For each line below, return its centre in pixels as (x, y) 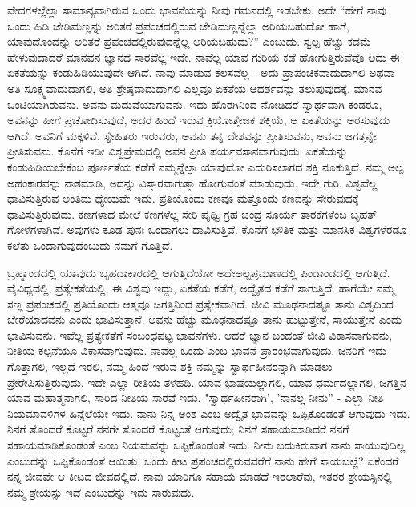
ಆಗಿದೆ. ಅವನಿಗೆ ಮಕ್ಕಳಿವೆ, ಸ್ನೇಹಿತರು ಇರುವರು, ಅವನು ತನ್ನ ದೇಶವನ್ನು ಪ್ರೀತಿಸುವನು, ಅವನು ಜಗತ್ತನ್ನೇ (192, 135)
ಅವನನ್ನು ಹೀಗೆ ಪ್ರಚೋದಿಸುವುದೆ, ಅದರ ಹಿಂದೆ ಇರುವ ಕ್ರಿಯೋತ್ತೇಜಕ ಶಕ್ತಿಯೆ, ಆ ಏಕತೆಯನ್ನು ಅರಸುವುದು (199, 120)
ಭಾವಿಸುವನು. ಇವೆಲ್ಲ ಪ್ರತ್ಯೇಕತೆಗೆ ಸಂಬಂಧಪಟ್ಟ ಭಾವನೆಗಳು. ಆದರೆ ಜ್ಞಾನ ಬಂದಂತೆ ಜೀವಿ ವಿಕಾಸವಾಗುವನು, (200, 334)
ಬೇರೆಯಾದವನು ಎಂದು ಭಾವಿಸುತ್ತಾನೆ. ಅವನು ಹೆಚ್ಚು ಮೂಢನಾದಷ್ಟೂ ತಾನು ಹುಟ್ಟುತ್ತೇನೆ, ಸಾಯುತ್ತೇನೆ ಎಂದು (205, 319)
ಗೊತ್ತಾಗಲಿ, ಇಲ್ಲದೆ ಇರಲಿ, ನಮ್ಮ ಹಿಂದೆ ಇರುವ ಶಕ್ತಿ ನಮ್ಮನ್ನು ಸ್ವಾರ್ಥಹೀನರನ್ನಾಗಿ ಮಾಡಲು (170, 366)
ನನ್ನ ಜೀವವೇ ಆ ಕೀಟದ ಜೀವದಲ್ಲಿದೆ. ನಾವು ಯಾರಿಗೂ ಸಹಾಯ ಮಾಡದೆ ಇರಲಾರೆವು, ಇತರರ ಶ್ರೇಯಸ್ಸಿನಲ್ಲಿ (200, 476)
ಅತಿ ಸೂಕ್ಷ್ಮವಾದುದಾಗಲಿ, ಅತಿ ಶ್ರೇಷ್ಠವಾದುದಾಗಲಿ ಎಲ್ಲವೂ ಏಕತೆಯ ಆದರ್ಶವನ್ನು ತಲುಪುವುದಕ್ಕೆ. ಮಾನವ (195, 88)
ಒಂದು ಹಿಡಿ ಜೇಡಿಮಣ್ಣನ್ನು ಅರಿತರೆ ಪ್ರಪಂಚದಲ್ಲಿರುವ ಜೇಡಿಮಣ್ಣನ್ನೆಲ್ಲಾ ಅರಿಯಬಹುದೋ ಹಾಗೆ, (179, 25)
